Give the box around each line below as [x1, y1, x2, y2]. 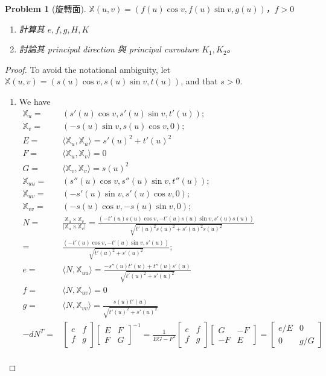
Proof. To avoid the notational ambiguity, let [5, 63, 171, 75]
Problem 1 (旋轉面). [5, 2, 86, 14]
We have [19, 95, 51, 107]
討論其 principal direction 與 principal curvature [19, 43, 199, 55]
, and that [181, 75, 218, 87]
